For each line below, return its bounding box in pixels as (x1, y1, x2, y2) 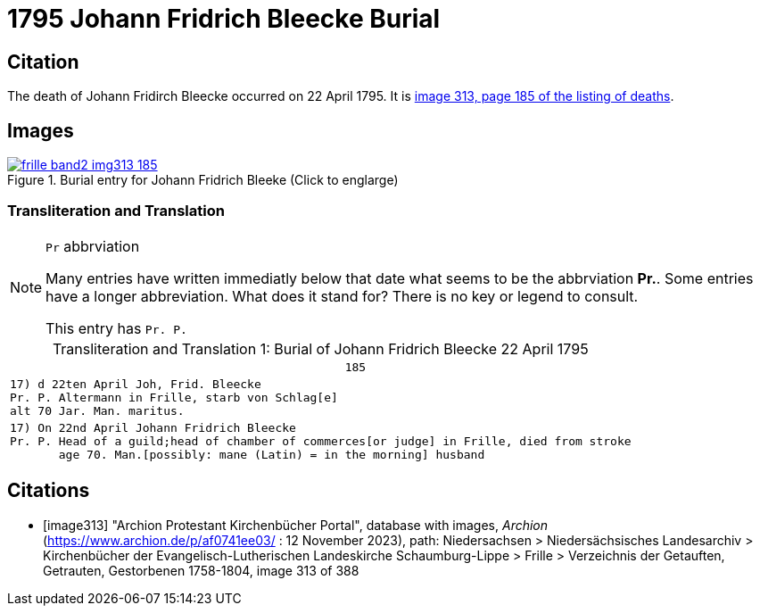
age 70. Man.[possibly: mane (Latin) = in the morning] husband (58, 447, 485, 461)
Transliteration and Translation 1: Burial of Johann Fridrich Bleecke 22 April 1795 (52, 339, 589, 358)
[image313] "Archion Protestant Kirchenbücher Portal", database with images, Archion (43, 517, 549, 533)
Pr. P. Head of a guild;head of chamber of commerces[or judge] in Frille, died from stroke (10, 434, 632, 448)
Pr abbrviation (45, 236, 140, 255)
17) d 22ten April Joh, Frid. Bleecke (10, 377, 261, 391)
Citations (7, 479, 90, 502)
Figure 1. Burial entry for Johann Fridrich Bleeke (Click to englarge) (7, 172, 399, 188)
